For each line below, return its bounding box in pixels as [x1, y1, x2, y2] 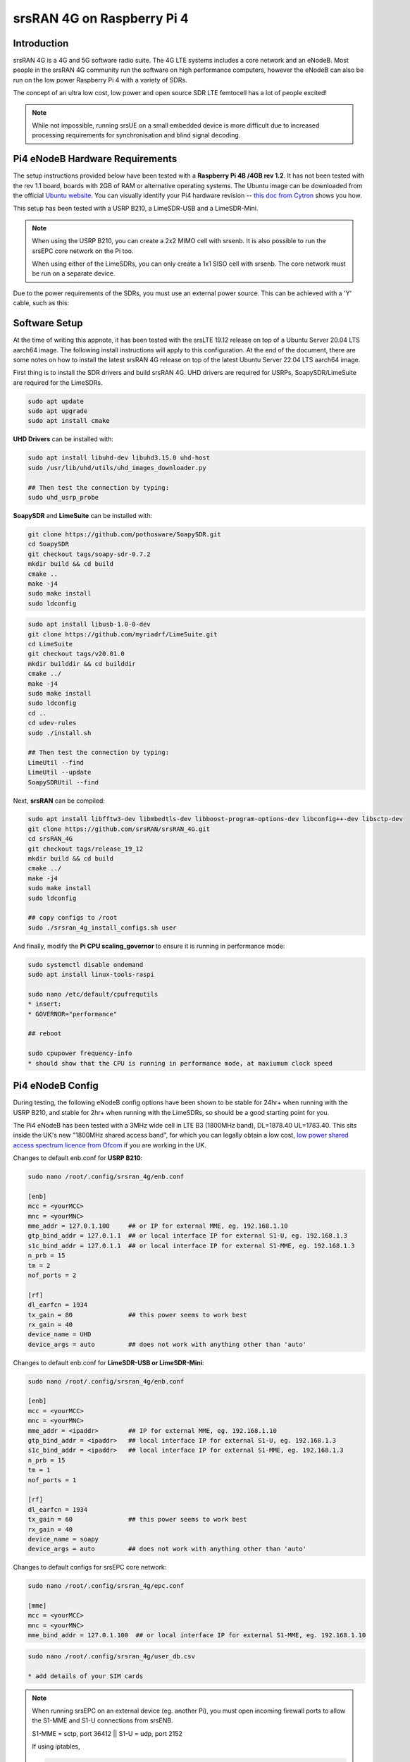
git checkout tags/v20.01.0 [27, 650, 125, 658]
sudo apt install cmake [27, 417, 111, 425]
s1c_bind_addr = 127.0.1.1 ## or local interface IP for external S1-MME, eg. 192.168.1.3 [27, 1241, 355, 1250]
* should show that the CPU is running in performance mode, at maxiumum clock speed [27, 1059, 333, 1067]
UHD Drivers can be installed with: [13, 435, 114, 443]
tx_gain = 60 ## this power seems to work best [27, 1515, 247, 1524]
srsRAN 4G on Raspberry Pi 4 [13, 11, 190, 26]
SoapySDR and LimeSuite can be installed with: [13, 511, 153, 519]
